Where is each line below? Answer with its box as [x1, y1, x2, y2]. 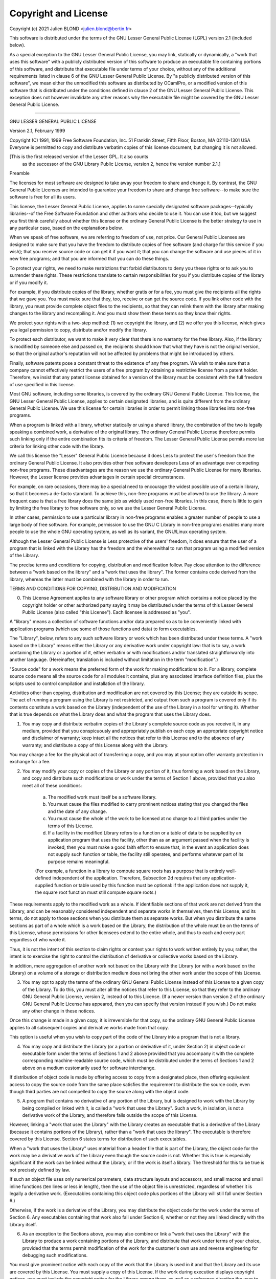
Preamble [9, 170, 30, 177]
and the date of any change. [48, 808, 107, 814]
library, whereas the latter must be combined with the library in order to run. [9, 576, 169, 582]
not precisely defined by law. [9, 1166, 71, 1173]
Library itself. [9, 1221, 37, 1227]
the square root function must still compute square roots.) [35, 889, 157, 895]
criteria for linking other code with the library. [9, 443, 105, 449]
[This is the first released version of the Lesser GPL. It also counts [9, 153, 148, 160]
